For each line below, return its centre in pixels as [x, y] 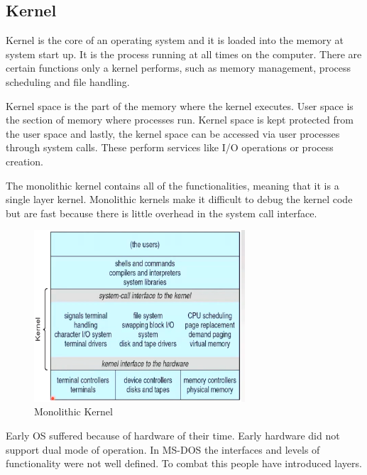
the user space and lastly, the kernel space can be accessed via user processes [173, 133]
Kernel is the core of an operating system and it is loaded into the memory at [175, 40]
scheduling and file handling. [68, 81]
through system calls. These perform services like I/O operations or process [170, 147]
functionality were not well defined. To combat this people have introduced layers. [184, 463]
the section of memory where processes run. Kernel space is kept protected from [180, 120]
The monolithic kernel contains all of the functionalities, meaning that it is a [172, 185]
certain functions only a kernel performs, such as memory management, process [178, 68]
